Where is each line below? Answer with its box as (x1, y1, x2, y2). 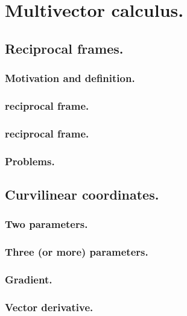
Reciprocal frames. (5, 39, 124, 57)
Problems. (5, 153, 55, 168)
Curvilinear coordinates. (5, 185, 159, 203)
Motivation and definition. (5, 71, 135, 86)
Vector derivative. (5, 299, 93, 314)
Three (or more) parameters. (5, 244, 148, 259)
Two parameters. (5, 216, 88, 232)
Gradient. (5, 271, 52, 286)
